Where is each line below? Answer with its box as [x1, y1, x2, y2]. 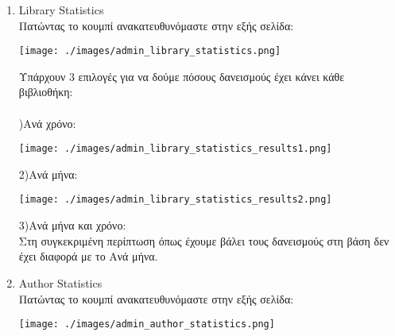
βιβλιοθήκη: [18, 83, 73, 100]
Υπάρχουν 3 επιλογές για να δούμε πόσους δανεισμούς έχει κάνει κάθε [18, 68, 345, 84]
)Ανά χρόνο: [18, 114, 76, 131]
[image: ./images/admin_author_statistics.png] [18, 319, 275, 330]
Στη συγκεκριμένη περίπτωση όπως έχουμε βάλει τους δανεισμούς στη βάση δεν [18, 232, 389, 249]
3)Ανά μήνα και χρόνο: [18, 217, 126, 234]
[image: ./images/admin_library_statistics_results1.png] [18, 143, 332, 155]
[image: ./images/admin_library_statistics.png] [18, 45, 281, 57]
